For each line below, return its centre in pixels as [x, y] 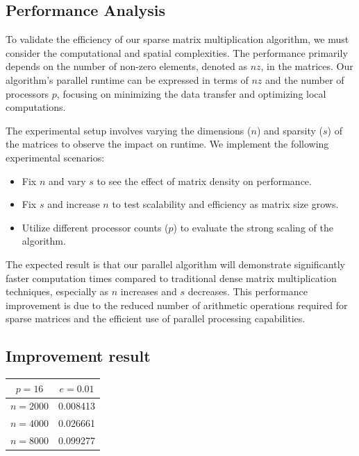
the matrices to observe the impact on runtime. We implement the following [167, 144]
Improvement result [78, 356]
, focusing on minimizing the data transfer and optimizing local [191, 93]
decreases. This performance [248, 291]
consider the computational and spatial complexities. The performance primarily [177, 52]
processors [27, 93]
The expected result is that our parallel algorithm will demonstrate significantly [175, 264]
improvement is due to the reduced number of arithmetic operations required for [177, 305]
